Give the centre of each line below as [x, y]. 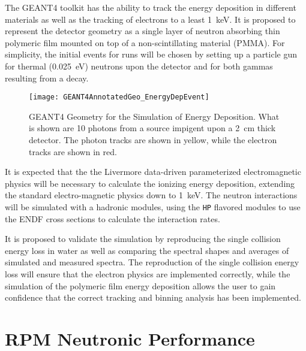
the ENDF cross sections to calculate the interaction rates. [112, 218]
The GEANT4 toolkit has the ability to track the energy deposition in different [151, 7]
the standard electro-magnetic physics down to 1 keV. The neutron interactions [151, 195]
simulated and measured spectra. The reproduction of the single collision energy [152, 262]
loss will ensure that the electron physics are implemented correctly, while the [148, 274]
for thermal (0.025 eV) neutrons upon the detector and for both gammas [139, 66]
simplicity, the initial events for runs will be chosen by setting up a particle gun [151, 54]
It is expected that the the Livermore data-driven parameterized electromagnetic [153, 172]
